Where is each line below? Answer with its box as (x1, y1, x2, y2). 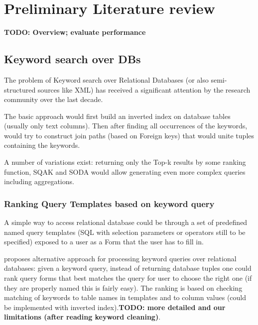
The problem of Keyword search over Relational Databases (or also (4, 74, 209, 85)
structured (4, 84, 36, 95)
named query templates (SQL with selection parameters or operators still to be (4, 226, 246, 237)
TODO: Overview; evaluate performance (4, 27, 146, 37)
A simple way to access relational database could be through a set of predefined (4, 217, 248, 227)
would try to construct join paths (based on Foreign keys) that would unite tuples (4, 130, 255, 140)
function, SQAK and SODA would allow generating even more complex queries (4, 166, 246, 177)
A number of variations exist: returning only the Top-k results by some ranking (4, 157, 246, 167)
